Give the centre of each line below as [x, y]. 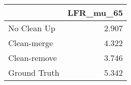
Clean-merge [31, 43]
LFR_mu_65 [95, 13]
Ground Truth [34, 72]
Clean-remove [33, 58]
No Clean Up [32, 28]
